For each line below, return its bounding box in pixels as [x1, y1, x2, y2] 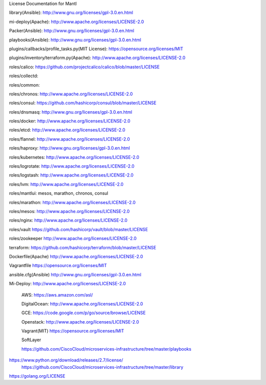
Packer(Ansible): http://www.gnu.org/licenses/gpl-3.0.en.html [9, 28, 134, 34]
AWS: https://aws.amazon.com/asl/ [21, 292, 93, 297]
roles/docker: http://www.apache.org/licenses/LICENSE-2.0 [9, 118, 131, 124]
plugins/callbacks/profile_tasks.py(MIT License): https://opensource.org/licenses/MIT [9, 46, 183, 52]
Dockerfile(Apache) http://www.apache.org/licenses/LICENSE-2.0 [9, 253, 143, 259]
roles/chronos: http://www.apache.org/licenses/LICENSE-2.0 [9, 91, 133, 97]
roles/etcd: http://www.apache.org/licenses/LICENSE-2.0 [9, 127, 126, 133]
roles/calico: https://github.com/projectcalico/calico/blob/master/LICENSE [9, 64, 160, 70]
